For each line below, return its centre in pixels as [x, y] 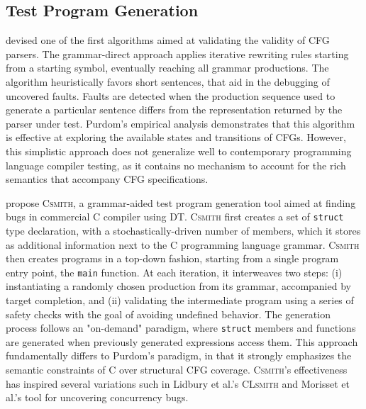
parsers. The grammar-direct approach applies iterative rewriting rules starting [177, 54]
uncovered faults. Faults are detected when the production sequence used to [171, 95]
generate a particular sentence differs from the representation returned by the [174, 110]
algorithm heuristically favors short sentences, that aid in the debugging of [168, 81]
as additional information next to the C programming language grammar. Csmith [183, 244]
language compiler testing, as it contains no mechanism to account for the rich [176, 165]
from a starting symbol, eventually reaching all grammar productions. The [167, 68]
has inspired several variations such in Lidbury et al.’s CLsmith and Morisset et [178, 383]
